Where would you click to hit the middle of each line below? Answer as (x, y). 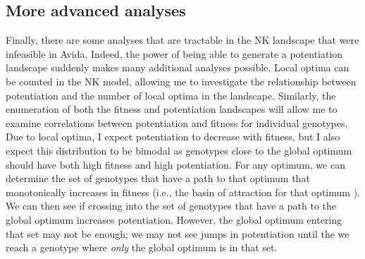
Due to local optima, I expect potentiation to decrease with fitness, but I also (173, 137)
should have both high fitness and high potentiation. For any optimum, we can (175, 164)
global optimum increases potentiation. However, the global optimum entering (174, 219)
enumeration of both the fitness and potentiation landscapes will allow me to (172, 109)
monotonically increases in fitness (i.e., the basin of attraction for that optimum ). (183, 192)
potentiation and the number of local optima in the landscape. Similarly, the (171, 95)
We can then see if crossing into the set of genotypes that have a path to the (171, 206)
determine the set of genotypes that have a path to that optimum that (158, 178)
